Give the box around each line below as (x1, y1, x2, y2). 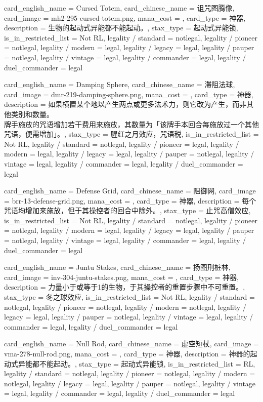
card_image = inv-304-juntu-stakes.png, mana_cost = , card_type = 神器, (4, 271, 239, 282)
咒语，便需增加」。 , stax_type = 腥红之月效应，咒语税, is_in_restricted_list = (4, 129, 259, 139)
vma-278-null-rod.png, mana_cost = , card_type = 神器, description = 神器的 (4, 348, 250, 358)
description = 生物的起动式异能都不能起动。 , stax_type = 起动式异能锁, (4, 22, 238, 33)
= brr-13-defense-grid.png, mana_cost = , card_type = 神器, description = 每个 (4, 195, 256, 206)
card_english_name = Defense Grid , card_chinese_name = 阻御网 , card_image (4, 185, 256, 196)
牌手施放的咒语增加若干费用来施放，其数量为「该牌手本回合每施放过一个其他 (4, 118, 259, 129)
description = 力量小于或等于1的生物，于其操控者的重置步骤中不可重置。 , (4, 282, 245, 292)
